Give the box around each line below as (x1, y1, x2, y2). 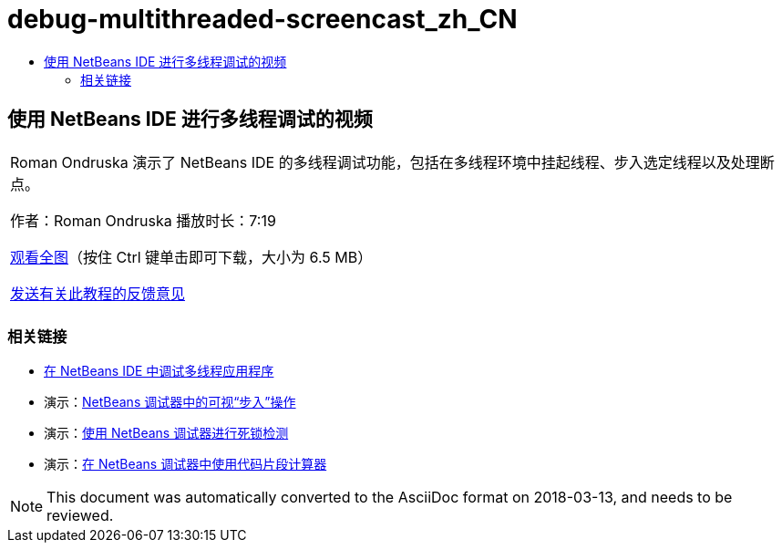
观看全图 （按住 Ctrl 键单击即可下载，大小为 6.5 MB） (10, 247, 373, 266)
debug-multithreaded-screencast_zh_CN (7, 4, 518, 35)
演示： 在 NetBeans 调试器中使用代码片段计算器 (44, 456, 327, 472)
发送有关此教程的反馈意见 (10, 284, 186, 303)
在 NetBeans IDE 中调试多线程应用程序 (44, 363, 274, 379)
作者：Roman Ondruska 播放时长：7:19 (10, 211, 276, 230)
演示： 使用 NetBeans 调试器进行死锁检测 (44, 425, 289, 441)
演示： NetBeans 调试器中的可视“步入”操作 (44, 394, 296, 410)
